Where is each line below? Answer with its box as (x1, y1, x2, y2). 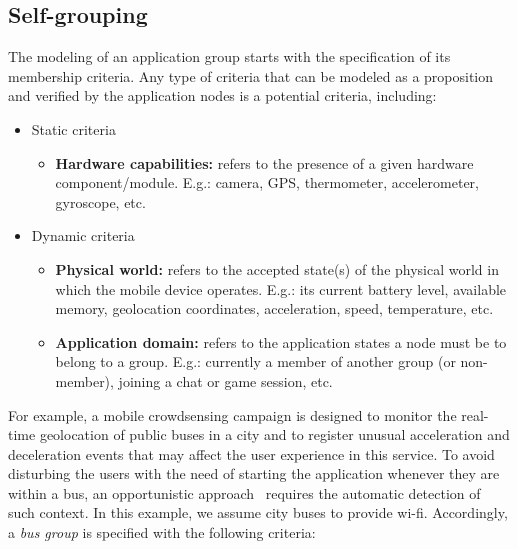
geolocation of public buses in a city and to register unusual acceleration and (39, 424, 510, 445)
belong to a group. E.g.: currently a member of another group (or (55, 351, 456, 372)
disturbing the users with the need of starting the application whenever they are (8, 463, 500, 484)
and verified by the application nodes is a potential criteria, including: (8, 85, 437, 106)
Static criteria (31, 118, 116, 139)
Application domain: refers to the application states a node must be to (55, 331, 507, 352)
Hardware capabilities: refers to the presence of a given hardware (55, 152, 474, 173)
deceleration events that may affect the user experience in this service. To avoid (8, 443, 495, 464)
